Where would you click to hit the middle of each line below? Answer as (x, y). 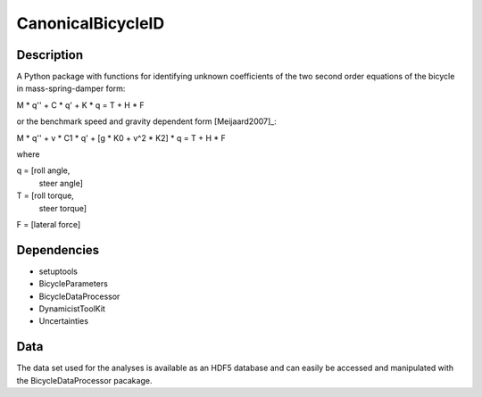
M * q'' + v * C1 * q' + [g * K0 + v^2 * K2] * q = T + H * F (121, 137)
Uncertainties (64, 321)
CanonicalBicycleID (91, 23)
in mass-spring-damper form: (71, 88)
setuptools (58, 271)
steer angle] (61, 183)
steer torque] (63, 208)
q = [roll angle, (43, 170)
